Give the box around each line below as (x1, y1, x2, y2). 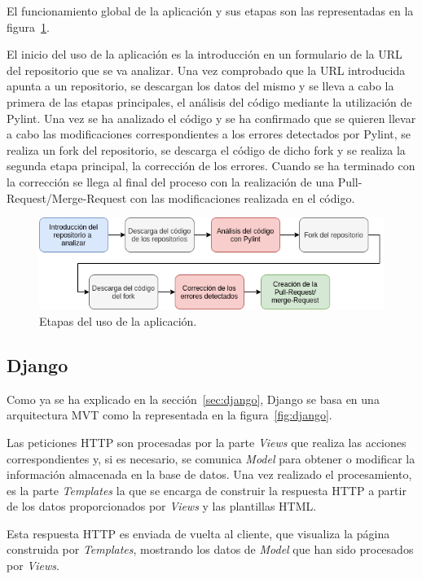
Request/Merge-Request (7, 189, 127, 206)
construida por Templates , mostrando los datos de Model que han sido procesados (7, 541, 414, 558)
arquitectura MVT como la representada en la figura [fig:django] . (7, 406, 332, 423)
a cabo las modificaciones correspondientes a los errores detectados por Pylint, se (7, 125, 411, 143)
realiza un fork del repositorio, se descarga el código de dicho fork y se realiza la (7, 141, 406, 158)
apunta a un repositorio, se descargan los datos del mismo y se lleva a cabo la (7, 77, 394, 94)
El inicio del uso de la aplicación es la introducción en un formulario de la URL (7, 46, 402, 63)
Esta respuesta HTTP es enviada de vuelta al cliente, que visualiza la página (7, 524, 390, 542)
